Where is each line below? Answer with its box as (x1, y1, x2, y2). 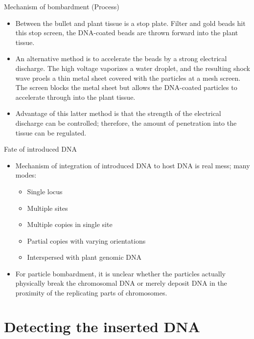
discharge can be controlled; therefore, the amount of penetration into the (15, 117, 237, 128)
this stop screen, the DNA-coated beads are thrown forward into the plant (15, 27, 238, 38)
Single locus (27, 186, 63, 196)
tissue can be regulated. (15, 127, 87, 137)
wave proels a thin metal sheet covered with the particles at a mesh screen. (15, 72, 241, 83)
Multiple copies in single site (27, 219, 113, 229)
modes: (15, 170, 37, 180)
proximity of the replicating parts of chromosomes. (15, 288, 167, 298)
